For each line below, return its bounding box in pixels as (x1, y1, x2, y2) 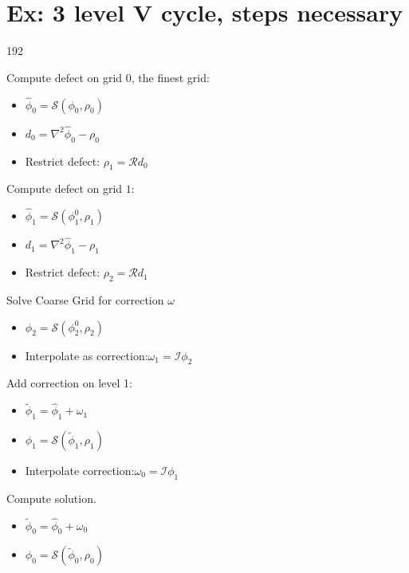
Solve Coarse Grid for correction (6, 291, 164, 308)
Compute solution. (6, 489, 96, 506)
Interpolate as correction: (25, 347, 148, 363)
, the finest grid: (131, 69, 210, 85)
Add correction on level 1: (6, 375, 132, 391)
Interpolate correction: (25, 461, 135, 478)
